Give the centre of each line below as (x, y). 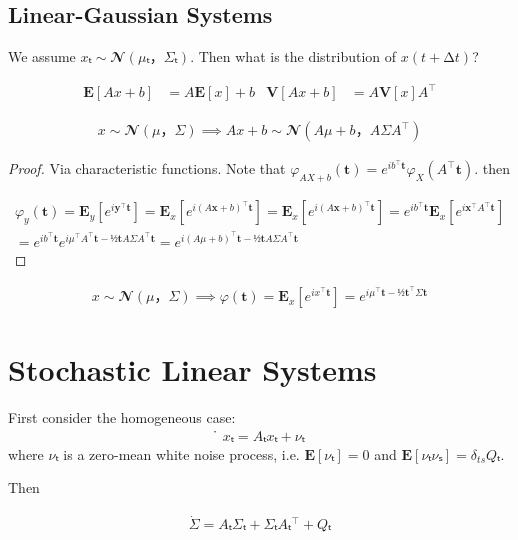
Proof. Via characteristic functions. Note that (147, 168)
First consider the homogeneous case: (122, 417)
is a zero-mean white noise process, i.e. (181, 453)
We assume (42, 56)
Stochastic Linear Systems (192, 369)
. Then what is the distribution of (293, 56)
